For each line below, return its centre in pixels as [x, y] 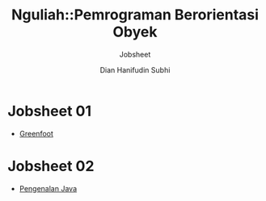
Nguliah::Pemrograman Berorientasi [135, 15]
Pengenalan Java [48, 188]
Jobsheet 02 [51, 166]
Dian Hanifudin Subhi [135, 69]
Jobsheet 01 [50, 111]
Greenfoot [36, 133]
